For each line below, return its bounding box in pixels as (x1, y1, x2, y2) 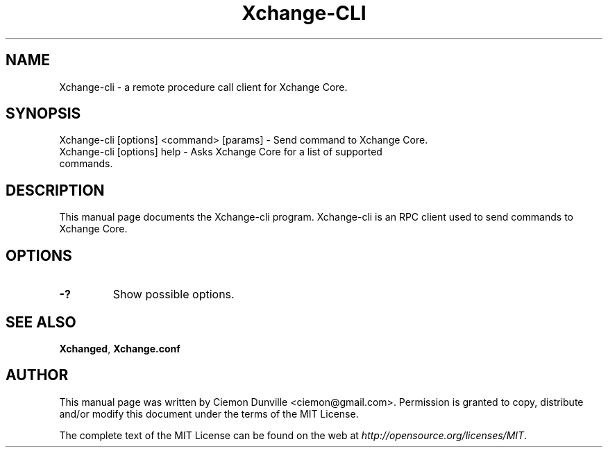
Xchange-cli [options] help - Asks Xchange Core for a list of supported (59, 146, 382, 158)
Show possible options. (112, 287, 235, 302)
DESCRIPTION (6, 181, 105, 199)
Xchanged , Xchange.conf (59, 342, 180, 354)
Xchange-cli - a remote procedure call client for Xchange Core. (59, 80, 348, 93)
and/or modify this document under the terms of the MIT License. (59, 407, 359, 420)
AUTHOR (6, 366, 69, 384)
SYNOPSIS (6, 105, 81, 123)
